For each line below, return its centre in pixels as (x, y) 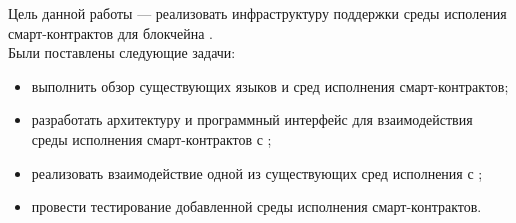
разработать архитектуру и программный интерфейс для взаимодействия (252, 119)
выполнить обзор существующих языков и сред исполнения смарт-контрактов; (270, 85)
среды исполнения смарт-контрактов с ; (151, 138)
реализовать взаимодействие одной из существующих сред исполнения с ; (257, 172)
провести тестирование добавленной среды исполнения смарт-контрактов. (256, 206)
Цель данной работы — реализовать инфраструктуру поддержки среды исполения (257, 13)
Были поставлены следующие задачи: (122, 52)
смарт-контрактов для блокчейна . (110, 32)
